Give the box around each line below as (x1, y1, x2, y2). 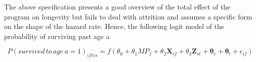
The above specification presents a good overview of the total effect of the (4, 1, 230, 11)
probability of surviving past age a (4, 30, 110, 41)
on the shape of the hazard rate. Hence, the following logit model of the (4, 21, 224, 31)
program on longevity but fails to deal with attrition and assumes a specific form (4, 11, 252, 21)
